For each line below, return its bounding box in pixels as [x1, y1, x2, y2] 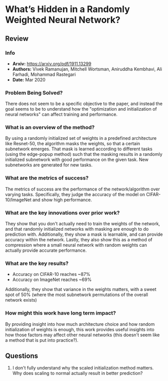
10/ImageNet [5, 197, 31, 203]
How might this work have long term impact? [5, 310, 116, 317]
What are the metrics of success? [5, 174, 89, 181]
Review [5, 34, 29, 43]
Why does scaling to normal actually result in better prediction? [12, 370, 143, 376]
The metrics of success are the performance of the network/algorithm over [5, 186, 160, 192]
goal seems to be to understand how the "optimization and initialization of [5, 106, 157, 112]
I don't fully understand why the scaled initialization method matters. [12, 365, 154, 371]
